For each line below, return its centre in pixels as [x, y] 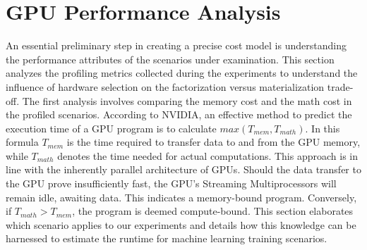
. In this [323, 128]
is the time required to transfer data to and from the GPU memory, [213, 142]
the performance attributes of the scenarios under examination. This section [170, 59]
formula [22, 142]
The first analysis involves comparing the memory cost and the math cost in [187, 100]
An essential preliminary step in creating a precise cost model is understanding [176, 45]
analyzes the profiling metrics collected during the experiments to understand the [182, 73]
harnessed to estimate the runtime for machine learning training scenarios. [167, 238]
